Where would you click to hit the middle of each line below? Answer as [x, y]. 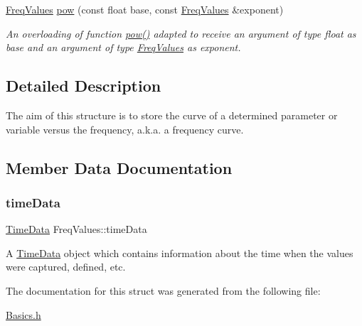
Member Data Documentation [119, 167]
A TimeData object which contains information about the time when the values [180, 252]
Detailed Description [84, 86]
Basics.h [23, 314]
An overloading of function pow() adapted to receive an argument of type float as [181, 33]
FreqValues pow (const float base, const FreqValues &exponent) [145, 9]
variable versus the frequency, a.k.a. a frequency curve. [125, 129]
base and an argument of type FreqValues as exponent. [123, 47]
